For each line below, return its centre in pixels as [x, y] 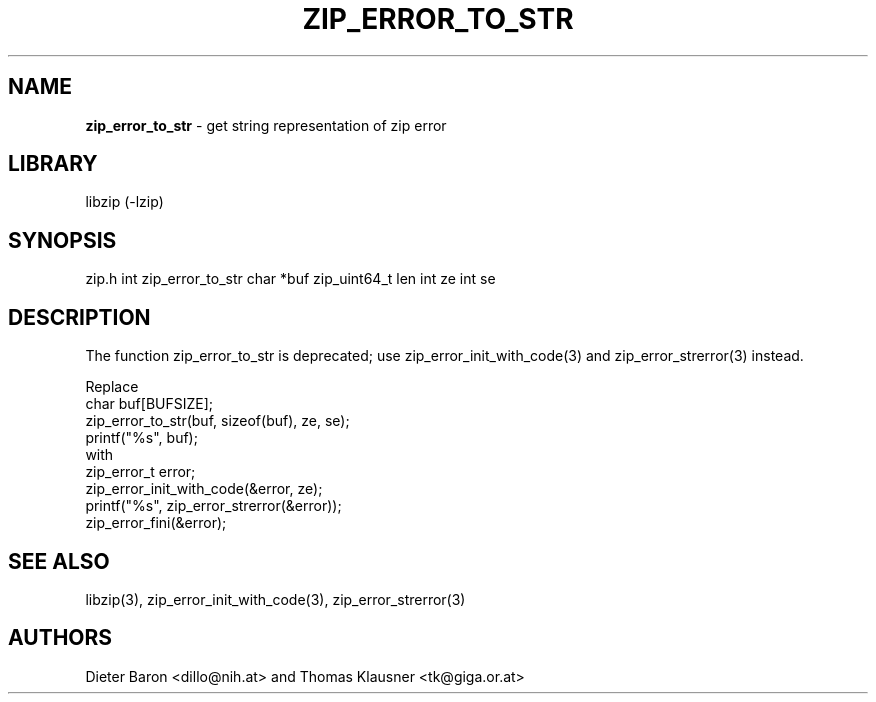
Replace [112, 387]
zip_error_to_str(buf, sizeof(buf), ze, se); [217, 421]
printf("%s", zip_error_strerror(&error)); [213, 506]
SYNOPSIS [62, 240]
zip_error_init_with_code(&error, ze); [204, 489]
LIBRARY [53, 164]
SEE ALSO [59, 561]
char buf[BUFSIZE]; [149, 404]
